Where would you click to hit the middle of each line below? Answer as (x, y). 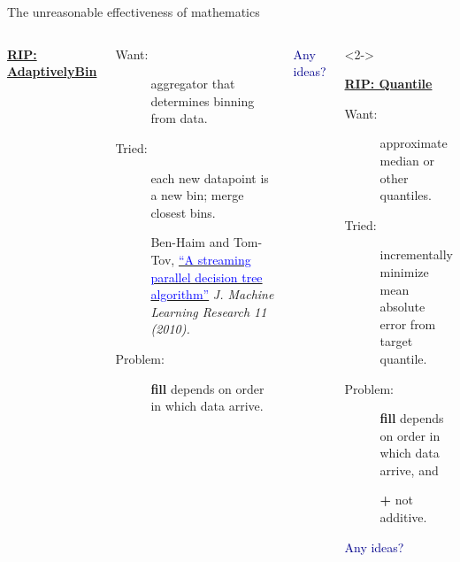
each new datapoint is (210, 177)
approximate (414, 143)
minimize (404, 271)
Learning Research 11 (209, 311)
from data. (179, 118)
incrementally (416, 254)
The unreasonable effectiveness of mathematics (134, 12)
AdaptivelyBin (52, 71)
